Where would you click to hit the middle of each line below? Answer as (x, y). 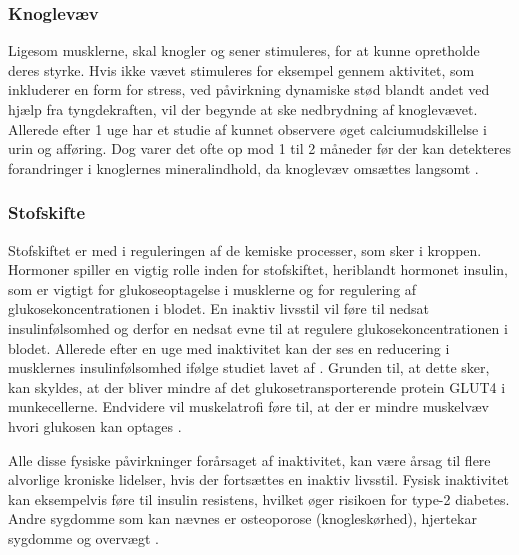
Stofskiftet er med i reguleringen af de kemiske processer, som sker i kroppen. (245, 249)
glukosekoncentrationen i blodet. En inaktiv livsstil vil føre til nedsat (219, 308)
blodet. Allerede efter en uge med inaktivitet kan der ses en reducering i (229, 347)
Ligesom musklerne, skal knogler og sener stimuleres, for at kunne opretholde (244, 50)
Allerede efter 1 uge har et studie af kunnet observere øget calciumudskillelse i (247, 128)
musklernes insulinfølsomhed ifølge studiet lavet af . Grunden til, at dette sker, (249, 367)
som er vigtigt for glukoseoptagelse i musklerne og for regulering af (212, 288)
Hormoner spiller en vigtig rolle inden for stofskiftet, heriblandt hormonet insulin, (258, 269)
